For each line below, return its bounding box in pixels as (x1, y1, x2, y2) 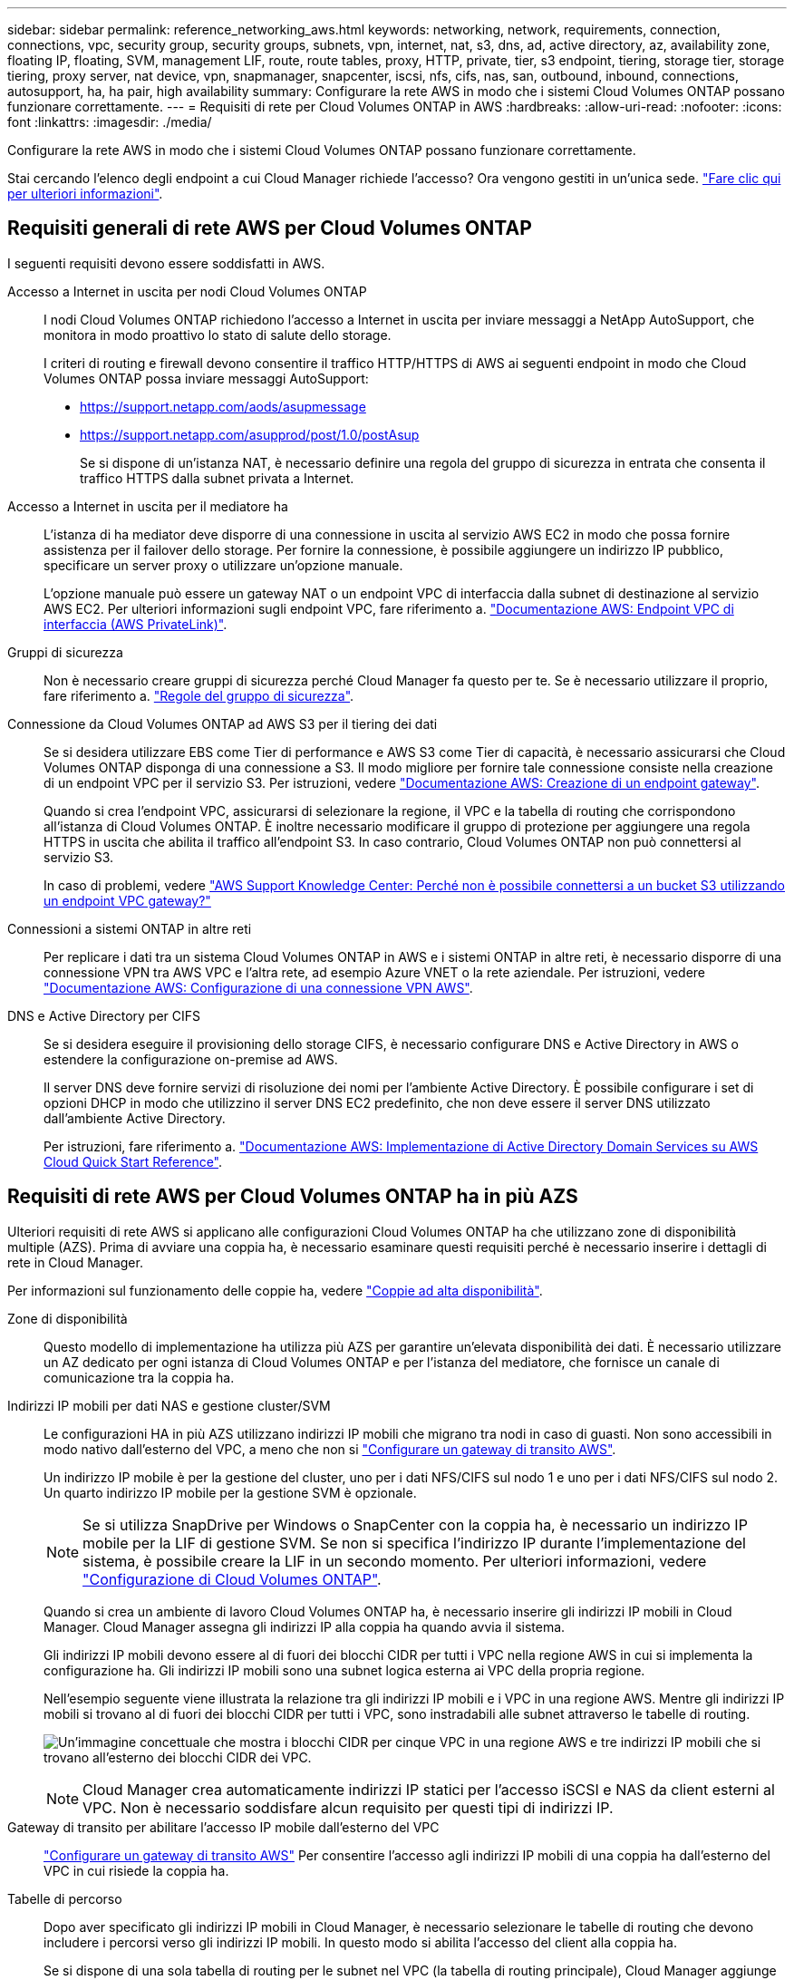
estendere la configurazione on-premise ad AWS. (44, 1051, 338, 1067)
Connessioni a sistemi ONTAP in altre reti (7, 920, 252, 937)
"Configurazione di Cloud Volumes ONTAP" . (82, 1569, 382, 1588)
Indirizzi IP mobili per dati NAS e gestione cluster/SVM (7, 1397, 331, 1413)
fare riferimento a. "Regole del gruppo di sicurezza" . (44, 687, 354, 704)
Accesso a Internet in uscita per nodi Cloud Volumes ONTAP (7, 283, 367, 299)
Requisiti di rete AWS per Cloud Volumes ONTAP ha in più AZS (7, 1185, 578, 1208)
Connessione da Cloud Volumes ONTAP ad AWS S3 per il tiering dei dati (7, 715, 438, 732)
